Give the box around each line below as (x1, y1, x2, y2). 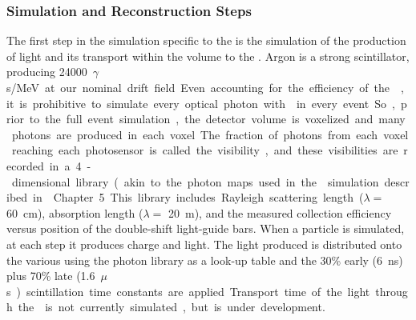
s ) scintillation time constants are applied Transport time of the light (6, 282, 370, 299)
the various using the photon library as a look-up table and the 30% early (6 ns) (6, 251, 403, 268)
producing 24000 (6, 63, 87, 80)
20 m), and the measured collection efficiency (168, 204, 392, 221)
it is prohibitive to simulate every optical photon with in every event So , (6, 94, 395, 111)
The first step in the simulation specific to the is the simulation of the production (6, 32, 406, 49)
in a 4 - (49, 157, 91, 174)
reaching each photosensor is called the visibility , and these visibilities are (11, 142, 398, 158)
